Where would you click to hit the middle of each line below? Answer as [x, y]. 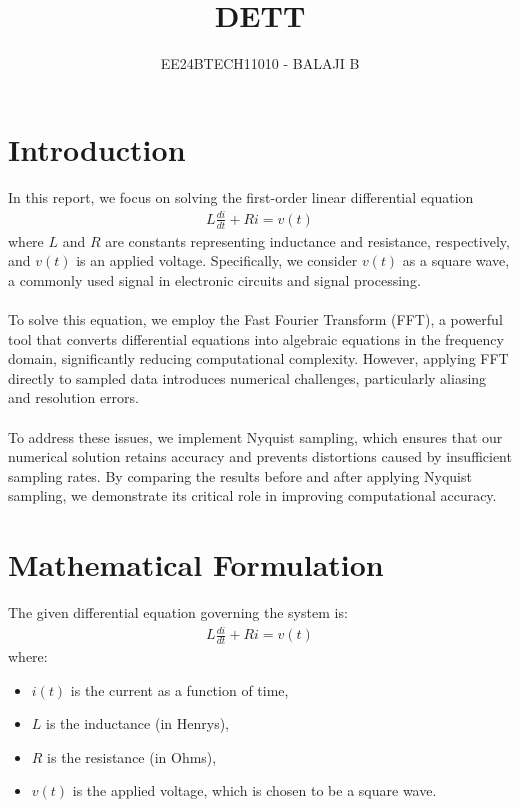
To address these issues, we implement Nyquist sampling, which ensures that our [255, 436]
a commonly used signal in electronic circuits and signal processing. [214, 279]
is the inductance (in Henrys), [137, 723]
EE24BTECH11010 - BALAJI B [260, 63]
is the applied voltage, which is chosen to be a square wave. [254, 790]
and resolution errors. [73, 397]
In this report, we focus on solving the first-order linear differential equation [241, 196]
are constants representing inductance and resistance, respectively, [307, 240]
